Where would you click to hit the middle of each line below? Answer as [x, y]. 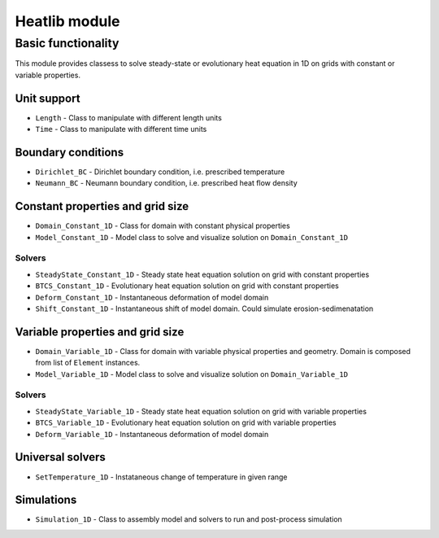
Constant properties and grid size [102, 206]
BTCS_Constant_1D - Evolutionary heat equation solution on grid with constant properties [187, 286]
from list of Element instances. [88, 363]
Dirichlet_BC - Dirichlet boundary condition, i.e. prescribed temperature [160, 172]
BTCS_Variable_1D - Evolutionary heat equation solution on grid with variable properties [186, 422]
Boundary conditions [70, 152]
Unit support [48, 98]
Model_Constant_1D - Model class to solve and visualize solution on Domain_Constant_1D [192, 237]
